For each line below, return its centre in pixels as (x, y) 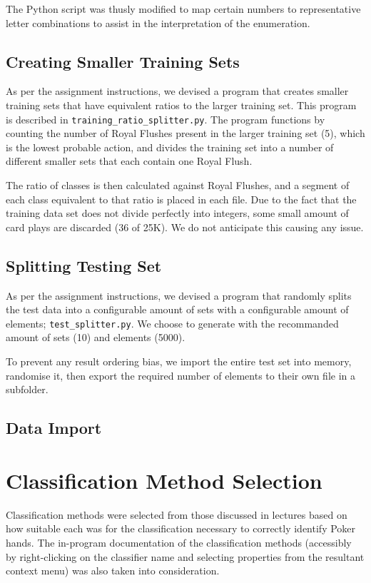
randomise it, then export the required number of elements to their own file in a (181, 375)
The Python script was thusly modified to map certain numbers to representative (183, 9)
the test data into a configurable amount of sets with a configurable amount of (177, 309)
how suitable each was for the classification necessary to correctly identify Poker (181, 528)
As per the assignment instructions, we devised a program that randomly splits (179, 295)
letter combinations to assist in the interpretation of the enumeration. (158, 22)
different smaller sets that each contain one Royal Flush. (129, 161)
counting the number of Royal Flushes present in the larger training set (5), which (185, 133)
